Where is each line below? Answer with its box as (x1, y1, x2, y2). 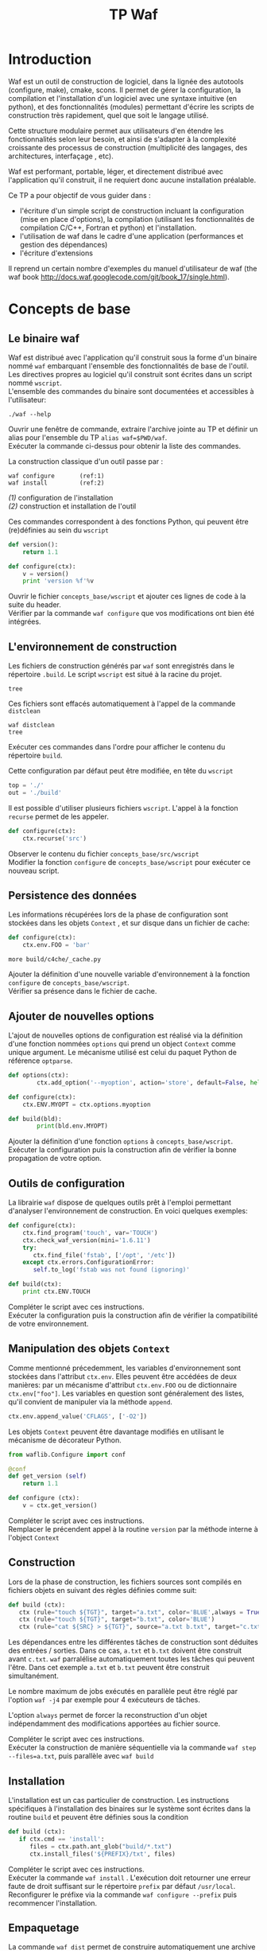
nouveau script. (8, 866, 60, 875)
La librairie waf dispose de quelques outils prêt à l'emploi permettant (8, 1197, 232, 1207)
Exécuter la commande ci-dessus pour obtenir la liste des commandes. (8, 441, 241, 450)
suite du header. (8, 600, 61, 609)
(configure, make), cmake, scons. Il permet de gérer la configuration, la (8, 85, 242, 95)
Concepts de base (8, 300, 131, 318)
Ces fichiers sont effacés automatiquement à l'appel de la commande (8, 699, 236, 709)
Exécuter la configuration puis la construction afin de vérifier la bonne (8, 1145, 237, 1155)
